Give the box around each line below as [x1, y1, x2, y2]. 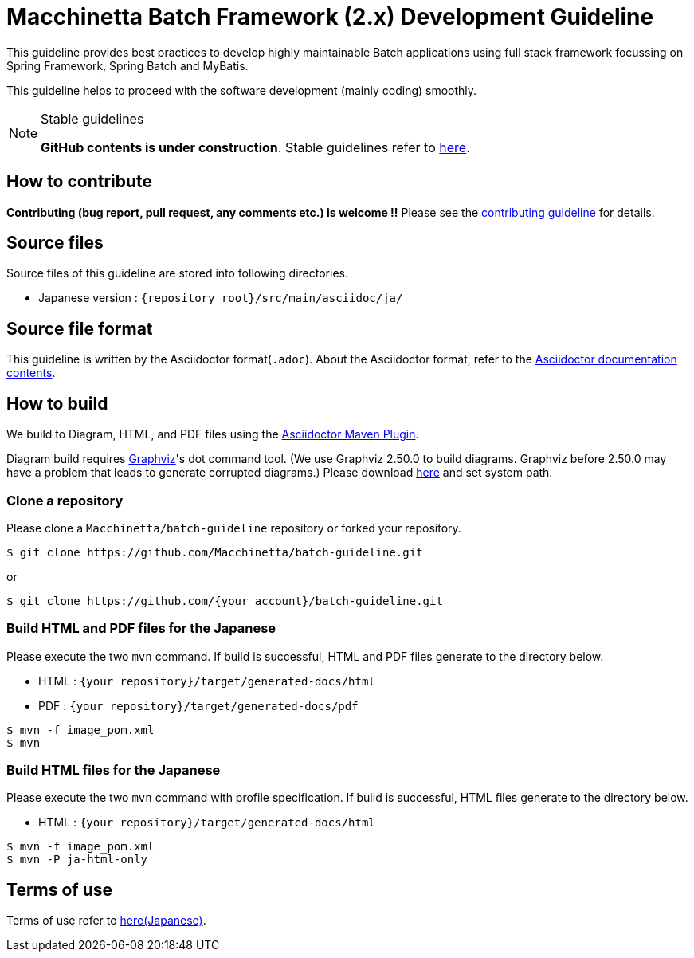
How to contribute [6, 171, 153, 192]
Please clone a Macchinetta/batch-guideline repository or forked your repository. [6, 520, 461, 535]
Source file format [6, 318, 153, 339]
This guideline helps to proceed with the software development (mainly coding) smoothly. [6, 83, 477, 97]
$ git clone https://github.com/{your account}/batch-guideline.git [6, 594, 443, 607]
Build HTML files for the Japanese [6, 762, 221, 778]
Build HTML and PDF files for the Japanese [6, 620, 276, 637]
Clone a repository [6, 492, 124, 508]
